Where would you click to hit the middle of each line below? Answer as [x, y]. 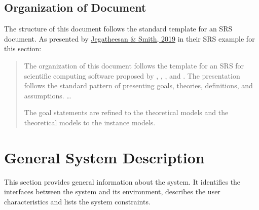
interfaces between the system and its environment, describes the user [112, 191]
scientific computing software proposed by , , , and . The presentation [132, 75]
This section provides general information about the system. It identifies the [122, 181]
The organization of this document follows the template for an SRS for [134, 65]
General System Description [104, 157]
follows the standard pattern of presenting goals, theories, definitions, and [138, 85]
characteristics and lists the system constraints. [77, 201]
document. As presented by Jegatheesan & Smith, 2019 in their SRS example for [129, 38]
